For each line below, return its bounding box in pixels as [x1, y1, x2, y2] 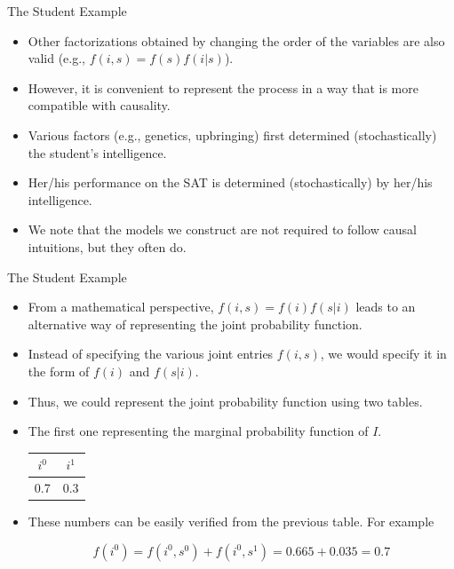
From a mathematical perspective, [28, 297, 214, 316]
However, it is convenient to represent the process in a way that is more [28, 78, 418, 97]
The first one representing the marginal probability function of [28, 422, 369, 440]
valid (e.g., [28, 49, 85, 67]
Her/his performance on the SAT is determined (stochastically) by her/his [28, 173, 433, 192]
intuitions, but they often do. [28, 237, 187, 256]
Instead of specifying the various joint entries [28, 344, 274, 363]
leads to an [355, 297, 416, 316]
